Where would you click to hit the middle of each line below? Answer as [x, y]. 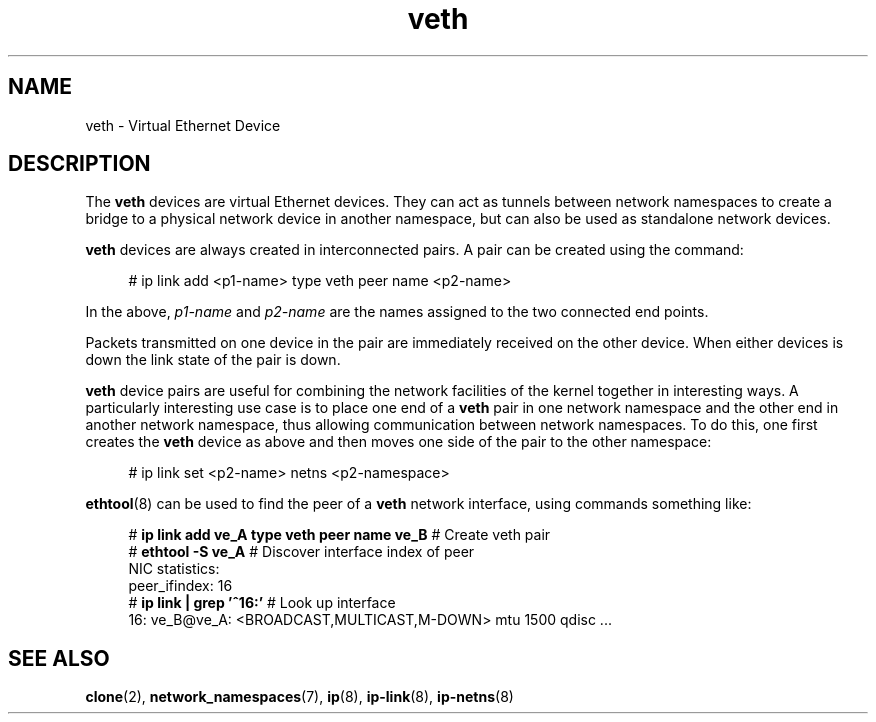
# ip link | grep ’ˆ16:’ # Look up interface [262, 603]
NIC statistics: [174, 569]
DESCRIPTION [79, 164]
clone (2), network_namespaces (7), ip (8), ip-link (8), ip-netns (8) [299, 697]
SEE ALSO [59, 658]
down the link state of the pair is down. [213, 360]
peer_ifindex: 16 [180, 586]
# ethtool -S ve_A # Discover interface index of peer [301, 552]
